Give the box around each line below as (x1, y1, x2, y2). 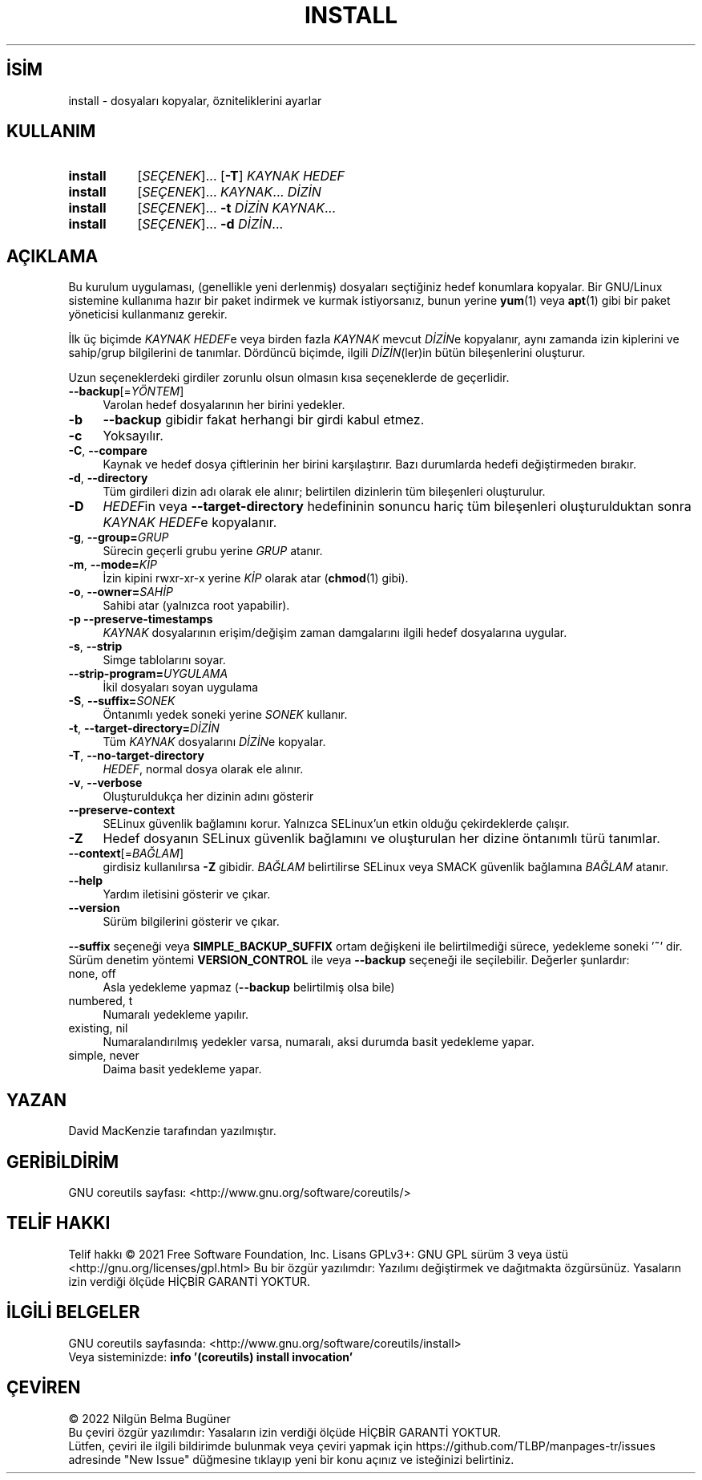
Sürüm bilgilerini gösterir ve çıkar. (103, 914, 280, 929)
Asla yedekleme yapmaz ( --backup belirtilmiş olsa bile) (103, 980, 395, 995)
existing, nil (68, 1021, 128, 1036)
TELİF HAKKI (6, 1213, 111, 1234)
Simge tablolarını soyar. (103, 653, 226, 667)
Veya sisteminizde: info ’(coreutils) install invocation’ (68, 1349, 353, 1364)
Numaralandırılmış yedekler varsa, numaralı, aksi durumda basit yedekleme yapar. (103, 1035, 535, 1049)
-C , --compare (68, 444, 147, 458)
